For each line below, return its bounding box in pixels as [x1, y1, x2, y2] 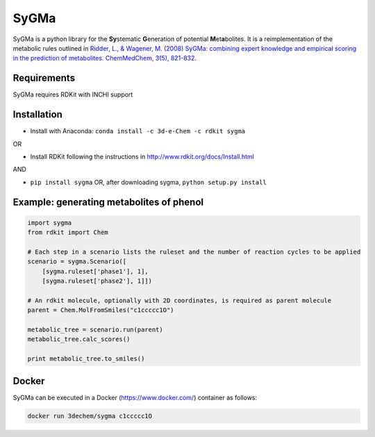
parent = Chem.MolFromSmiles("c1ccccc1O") [27, 306, 174, 314]
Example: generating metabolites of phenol [12, 196, 204, 208]
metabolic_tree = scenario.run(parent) [27, 326, 163, 333]
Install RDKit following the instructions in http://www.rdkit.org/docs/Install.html [30, 152, 255, 160]
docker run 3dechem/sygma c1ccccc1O [27, 412, 153, 420]
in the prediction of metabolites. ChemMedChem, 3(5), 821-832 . [12, 54, 197, 63]
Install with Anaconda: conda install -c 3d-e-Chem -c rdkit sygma [30, 127, 246, 135]
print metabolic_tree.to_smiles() [27, 355, 145, 363]
